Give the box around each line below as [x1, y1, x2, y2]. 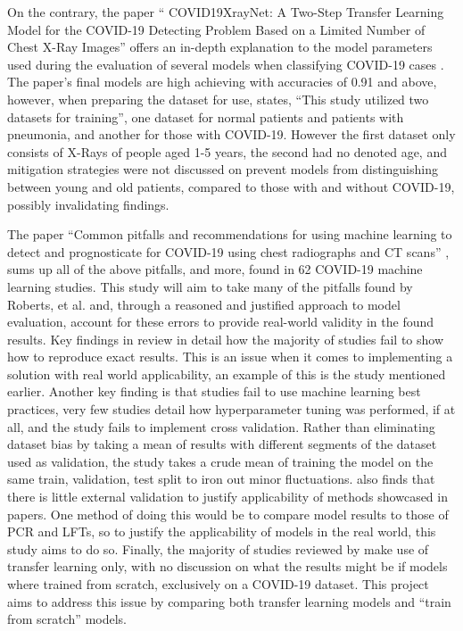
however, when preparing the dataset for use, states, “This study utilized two [7, 89, 429, 108]
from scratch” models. [7, 610, 127, 628]
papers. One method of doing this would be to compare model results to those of [7, 504, 449, 523]
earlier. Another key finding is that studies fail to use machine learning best [7, 382, 421, 401]
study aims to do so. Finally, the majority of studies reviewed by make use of [7, 539, 429, 558]
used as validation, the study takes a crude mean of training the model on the [7, 452, 434, 470]
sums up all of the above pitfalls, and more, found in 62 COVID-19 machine [7, 260, 423, 278]
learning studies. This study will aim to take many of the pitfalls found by [7, 277, 413, 295]
